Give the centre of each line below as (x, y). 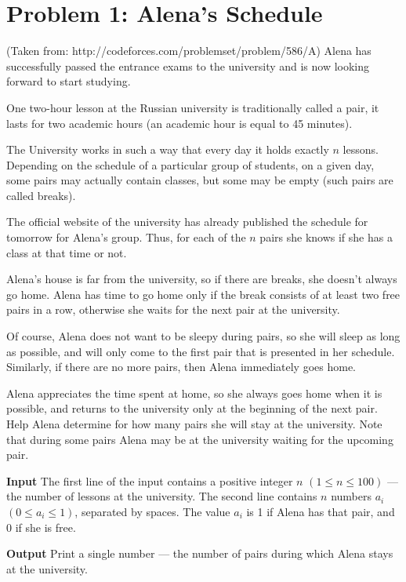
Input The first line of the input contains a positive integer (150, 480)
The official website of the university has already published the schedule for (187, 222)
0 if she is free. (41, 527)
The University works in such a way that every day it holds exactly (168, 149)
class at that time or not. (67, 252)
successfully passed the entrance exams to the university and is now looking (188, 65)
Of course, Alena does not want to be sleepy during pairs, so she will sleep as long (203, 336)
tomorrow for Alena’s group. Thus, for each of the (126, 237)
